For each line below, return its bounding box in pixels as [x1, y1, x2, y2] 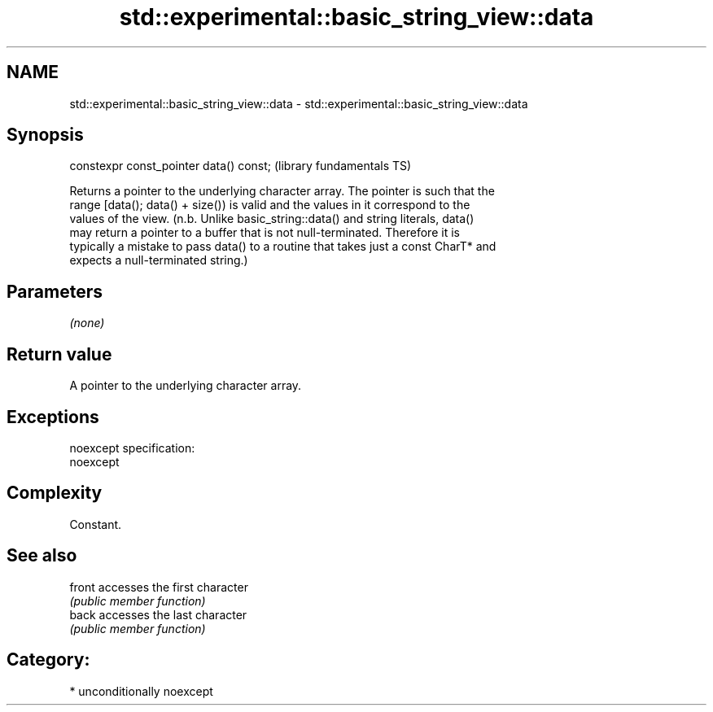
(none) [69, 316, 105, 330]
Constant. [69, 517, 122, 531]
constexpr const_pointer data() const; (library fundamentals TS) [69, 159, 412, 173]
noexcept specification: [69, 440, 195, 455]
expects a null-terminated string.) [69, 253, 248, 268]
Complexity [7, 483, 103, 504]
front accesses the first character [69, 579, 248, 594]
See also [7, 545, 77, 566]
